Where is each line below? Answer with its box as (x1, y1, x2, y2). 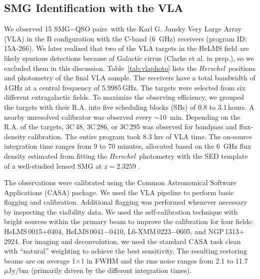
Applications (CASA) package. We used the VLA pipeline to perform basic (4, 187, 234, 197)
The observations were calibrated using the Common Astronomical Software (4, 177, 237, 188)
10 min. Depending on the (159, 111, 241, 122)
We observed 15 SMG (4, 23, 70, 34)
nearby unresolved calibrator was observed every (4, 111, 152, 122)
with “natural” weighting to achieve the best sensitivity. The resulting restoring (4, 246, 247, 256)
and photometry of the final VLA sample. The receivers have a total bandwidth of (4, 72, 256, 83)
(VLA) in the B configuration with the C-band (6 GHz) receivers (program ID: (4, 33, 247, 43)
